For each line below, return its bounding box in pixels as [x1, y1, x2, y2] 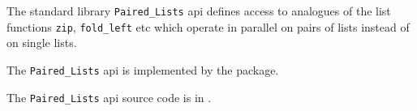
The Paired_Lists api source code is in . [6, 88, 212, 105]
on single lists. [6, 34, 77, 51]
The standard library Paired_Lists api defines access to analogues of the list [6, 2, 391, 19]
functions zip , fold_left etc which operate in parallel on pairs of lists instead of [6, 18, 410, 35]
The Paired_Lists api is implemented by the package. [6, 61, 279, 78]
